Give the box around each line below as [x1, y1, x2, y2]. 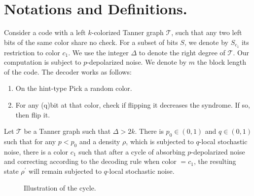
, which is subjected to [126, 136, 194, 146]
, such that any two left [171, 27, 242, 38]
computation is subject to [4, 57, 81, 67]
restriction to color [4, 47, 60, 57]
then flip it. [15, 109, 50, 119]
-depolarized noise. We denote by [87, 57, 187, 67]
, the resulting [193, 156, 236, 166]
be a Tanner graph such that [24, 126, 111, 136]
